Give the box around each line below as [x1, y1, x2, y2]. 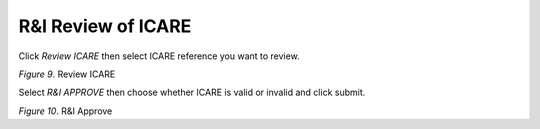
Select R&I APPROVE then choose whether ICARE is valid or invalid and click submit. [18, 86, 366, 99]
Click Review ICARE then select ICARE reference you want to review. [18, 50, 300, 62]
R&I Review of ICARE [18, 15, 192, 37]
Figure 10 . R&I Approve [18, 105, 113, 117]
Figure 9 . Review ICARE [18, 68, 116, 80]
